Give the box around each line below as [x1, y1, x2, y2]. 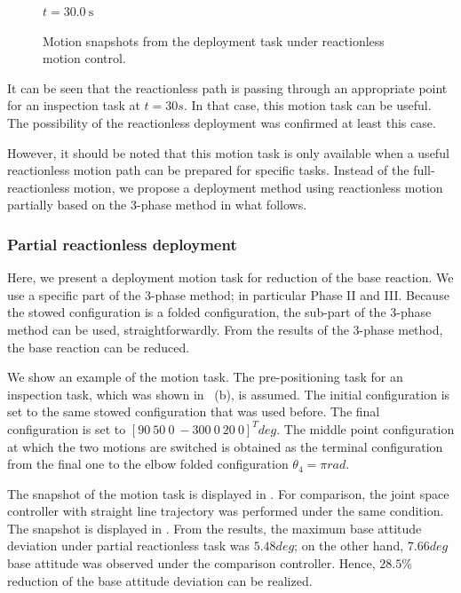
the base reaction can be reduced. [7, 337, 190, 356]
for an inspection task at [7, 96, 140, 115]
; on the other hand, [294, 536, 404, 555]
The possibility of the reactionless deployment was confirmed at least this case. [7, 113, 436, 131]
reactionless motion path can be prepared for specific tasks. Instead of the [7, 161, 409, 179]
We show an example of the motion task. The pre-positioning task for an [7, 368, 403, 386]
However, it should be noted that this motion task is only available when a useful [7, 143, 449, 162]
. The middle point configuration [276, 419, 455, 438]
